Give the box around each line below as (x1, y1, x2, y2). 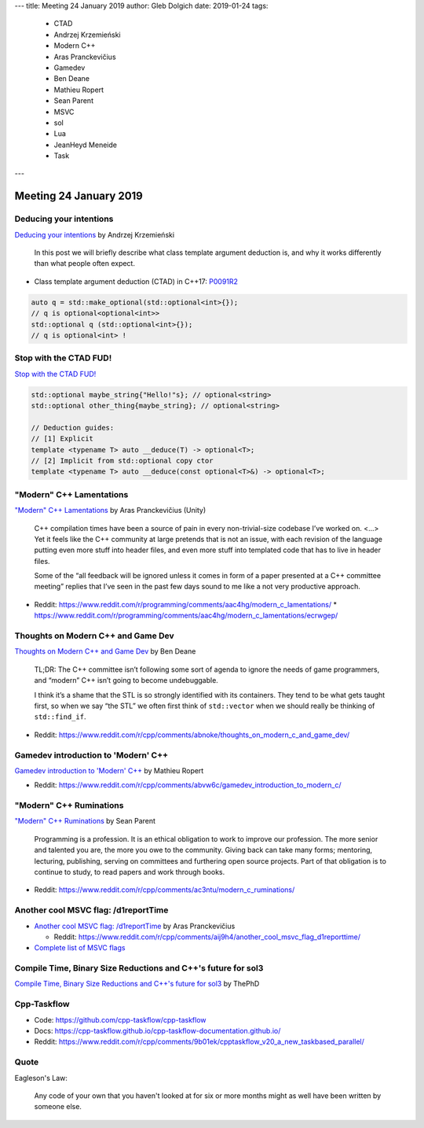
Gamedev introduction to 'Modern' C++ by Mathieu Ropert (14, 765, 204, 775)
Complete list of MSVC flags (34, 943, 126, 953)
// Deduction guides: (31, 423, 115, 432)
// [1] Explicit (31, 434, 94, 444)
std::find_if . (34, 712, 86, 721)
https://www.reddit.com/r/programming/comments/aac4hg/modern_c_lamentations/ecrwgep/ (34, 610, 338, 621)
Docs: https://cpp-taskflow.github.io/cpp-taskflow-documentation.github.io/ (34, 1026, 281, 1035)
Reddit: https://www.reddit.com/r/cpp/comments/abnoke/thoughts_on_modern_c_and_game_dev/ (34, 730, 349, 739)
